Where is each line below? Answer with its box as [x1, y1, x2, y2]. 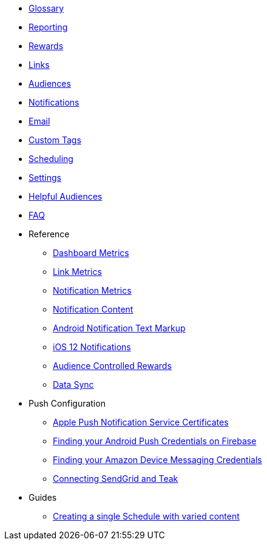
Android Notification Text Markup [53, 323, 186, 333]
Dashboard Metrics [53, 248, 129, 258]
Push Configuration [29, 398, 106, 408]
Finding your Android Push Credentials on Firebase [53, 436, 257, 446]
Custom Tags [29, 135, 81, 145]
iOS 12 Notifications [53, 342, 131, 352]
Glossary [29, 3, 64, 13]
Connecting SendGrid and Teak [53, 473, 178, 484]
